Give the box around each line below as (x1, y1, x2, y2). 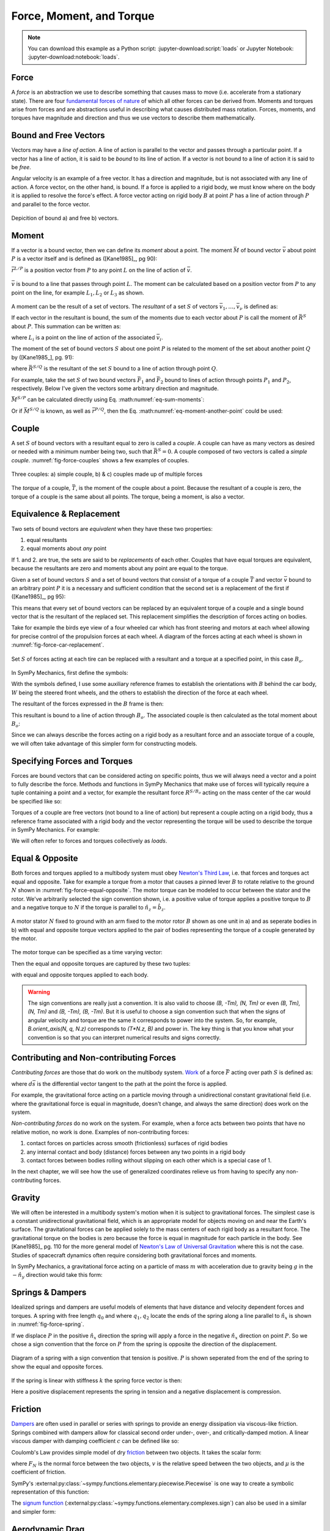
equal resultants (26, 536, 67, 543)
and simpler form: (11, 1508, 56, 1515)
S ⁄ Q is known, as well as (29, 407, 91, 415)
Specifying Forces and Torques (11, 756, 133, 766)
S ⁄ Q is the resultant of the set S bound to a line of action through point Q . (32, 364, 218, 372)
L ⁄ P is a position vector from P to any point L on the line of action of (14, 266, 186, 274)
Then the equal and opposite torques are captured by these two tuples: (11, 960, 191, 967)
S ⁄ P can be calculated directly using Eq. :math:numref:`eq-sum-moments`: (17, 395, 205, 404)
